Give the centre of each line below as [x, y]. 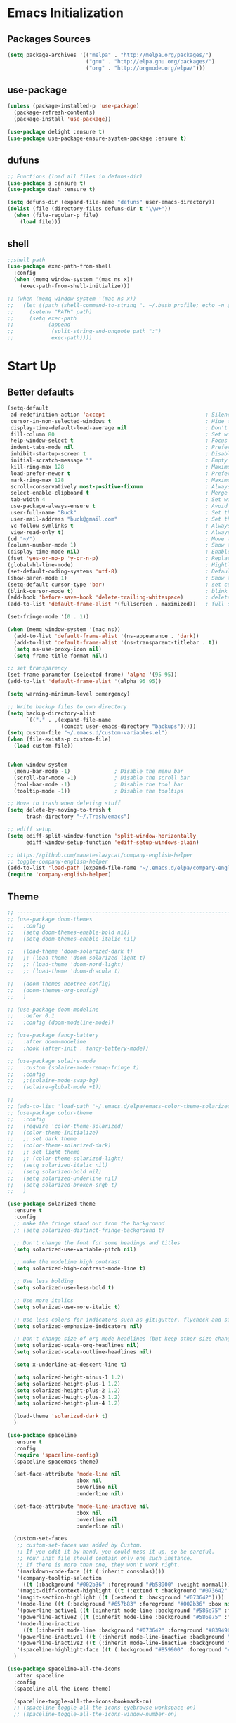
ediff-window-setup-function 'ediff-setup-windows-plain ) [112, 842]
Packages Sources [49, 39]
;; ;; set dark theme [42, 1139]
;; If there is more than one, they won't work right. [98, 1565]
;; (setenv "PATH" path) [50, 312]
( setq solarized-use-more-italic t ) [67, 1307]
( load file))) [40, 222]
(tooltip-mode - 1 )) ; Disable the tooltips [99, 791]
